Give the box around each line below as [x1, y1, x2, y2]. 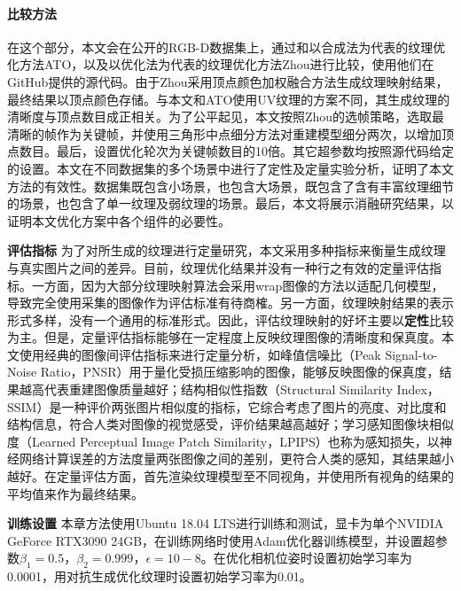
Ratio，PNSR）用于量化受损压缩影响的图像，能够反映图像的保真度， [40, 362, 440, 381]
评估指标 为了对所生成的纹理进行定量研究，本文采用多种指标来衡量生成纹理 [7, 241, 446, 260]
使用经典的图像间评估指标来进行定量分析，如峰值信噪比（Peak [19, 345, 381, 363]
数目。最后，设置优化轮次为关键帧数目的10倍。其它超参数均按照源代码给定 [19, 142, 454, 160]
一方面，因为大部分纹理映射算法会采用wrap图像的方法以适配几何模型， [31, 276, 444, 294]
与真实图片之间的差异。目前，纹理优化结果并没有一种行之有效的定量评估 [7, 258, 429, 276]
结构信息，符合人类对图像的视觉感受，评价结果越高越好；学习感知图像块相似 [7, 415, 454, 433]
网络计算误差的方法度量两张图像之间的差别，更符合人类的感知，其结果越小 [19, 449, 454, 468]
